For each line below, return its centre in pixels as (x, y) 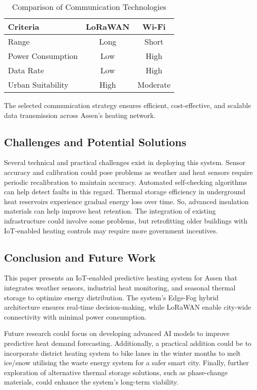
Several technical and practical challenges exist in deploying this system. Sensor (125, 162)
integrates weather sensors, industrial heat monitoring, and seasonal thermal (120, 287)
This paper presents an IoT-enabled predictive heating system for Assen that (121, 278)
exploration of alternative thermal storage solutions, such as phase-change (116, 372)
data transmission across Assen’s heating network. (80, 115)
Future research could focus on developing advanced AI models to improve (117, 333)
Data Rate (26, 70)
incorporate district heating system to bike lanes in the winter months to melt (123, 353)
